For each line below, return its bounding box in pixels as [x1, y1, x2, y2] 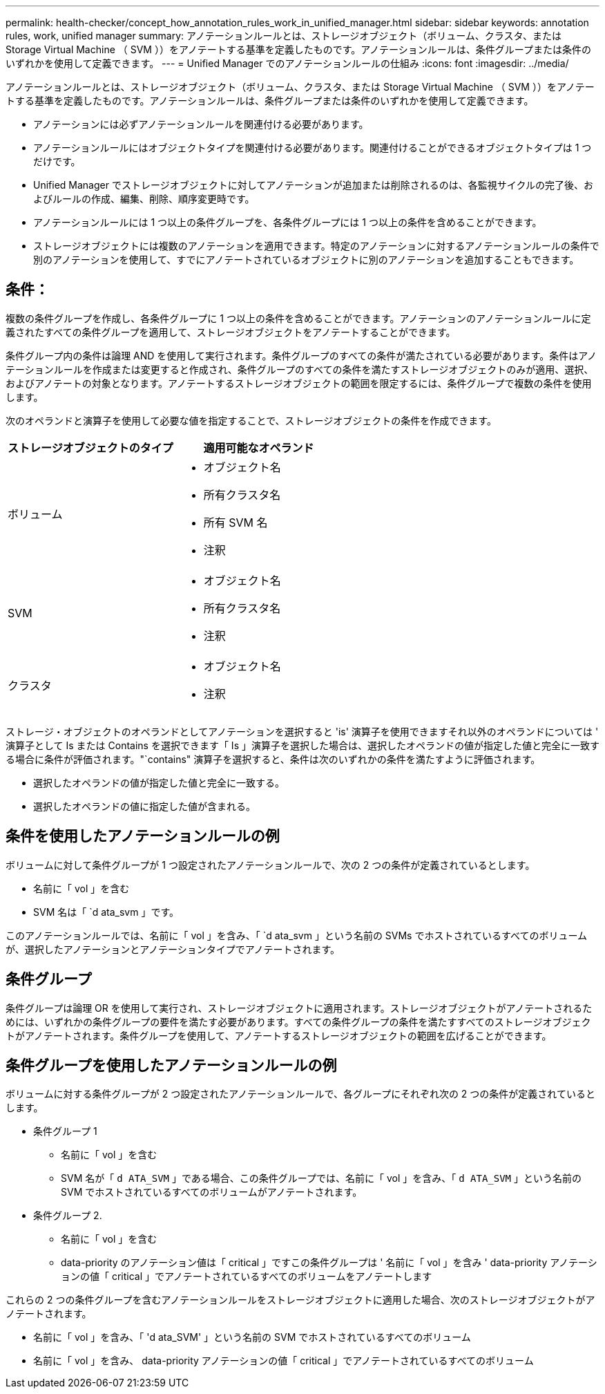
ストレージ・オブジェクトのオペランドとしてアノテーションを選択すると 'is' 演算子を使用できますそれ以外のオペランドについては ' [6, 725, 599, 737]
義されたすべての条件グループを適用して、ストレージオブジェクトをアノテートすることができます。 [6, 326, 456, 338]
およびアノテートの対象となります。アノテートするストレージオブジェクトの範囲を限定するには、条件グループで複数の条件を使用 [6, 377, 592, 389]
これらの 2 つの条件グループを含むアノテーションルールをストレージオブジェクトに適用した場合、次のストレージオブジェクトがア [6, 1294, 595, 1306]
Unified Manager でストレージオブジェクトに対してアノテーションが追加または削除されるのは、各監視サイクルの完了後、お [33, 179, 593, 191]
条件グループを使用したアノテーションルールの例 [6, 1056, 337, 1074]
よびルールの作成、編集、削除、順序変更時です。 [33, 193, 255, 205]
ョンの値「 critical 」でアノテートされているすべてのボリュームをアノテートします [61, 1270, 432, 1283]
